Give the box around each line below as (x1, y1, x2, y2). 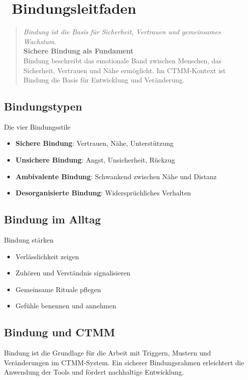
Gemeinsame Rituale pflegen (15, 284, 101, 294)
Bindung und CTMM (4, 325, 115, 340)
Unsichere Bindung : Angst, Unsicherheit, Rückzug (15, 155, 175, 165)
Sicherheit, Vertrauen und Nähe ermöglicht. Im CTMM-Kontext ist (23, 65, 226, 75)
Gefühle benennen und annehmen (15, 300, 116, 311)
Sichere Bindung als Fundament (23, 46, 134, 56)
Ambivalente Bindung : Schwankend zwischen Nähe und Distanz (15, 171, 217, 181)
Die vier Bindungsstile (4, 121, 71, 132)
